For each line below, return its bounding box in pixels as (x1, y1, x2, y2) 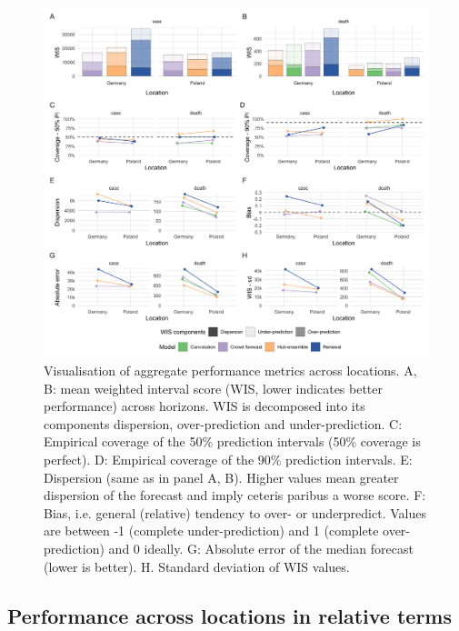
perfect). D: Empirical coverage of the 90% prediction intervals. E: (44, 450, 413, 469)
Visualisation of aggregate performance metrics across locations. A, (44, 361, 417, 380)
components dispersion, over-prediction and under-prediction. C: (44, 414, 403, 433)
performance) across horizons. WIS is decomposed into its (44, 396, 365, 416)
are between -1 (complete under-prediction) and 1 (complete (44, 521, 379, 540)
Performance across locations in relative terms (7, 601, 453, 629)
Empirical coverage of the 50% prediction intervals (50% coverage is (44, 432, 421, 451)
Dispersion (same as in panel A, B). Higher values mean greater (44, 467, 399, 486)
